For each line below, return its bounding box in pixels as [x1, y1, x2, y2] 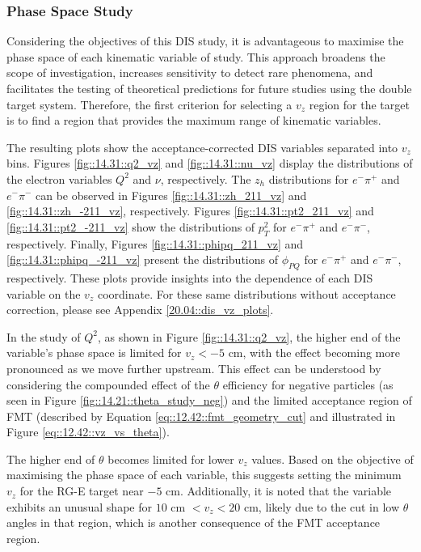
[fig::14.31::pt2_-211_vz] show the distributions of [6, 218, 255, 235]
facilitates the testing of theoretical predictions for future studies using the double [6, 80, 412, 96]
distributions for [268, 170, 349, 187]
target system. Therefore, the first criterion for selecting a [6, 96, 293, 113]
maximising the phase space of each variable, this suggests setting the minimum [6, 466, 402, 483]
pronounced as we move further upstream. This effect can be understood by [6, 359, 381, 376]
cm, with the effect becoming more [228, 344, 400, 361]
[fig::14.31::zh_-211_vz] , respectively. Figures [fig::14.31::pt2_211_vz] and [6, 202, 374, 219]
